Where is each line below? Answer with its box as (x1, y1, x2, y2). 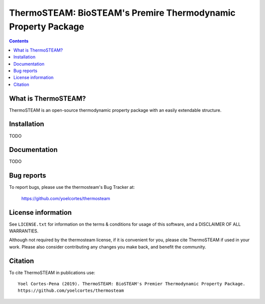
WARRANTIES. (9, 228, 39, 234)
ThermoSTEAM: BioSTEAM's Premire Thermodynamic (9, 7, 236, 18)
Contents (9, 38, 29, 44)
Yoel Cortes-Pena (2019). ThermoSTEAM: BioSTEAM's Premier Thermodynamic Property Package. (18, 281, 245, 287)
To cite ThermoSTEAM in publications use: (9, 270, 96, 276)
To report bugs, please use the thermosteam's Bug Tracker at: (9, 184, 135, 190)
